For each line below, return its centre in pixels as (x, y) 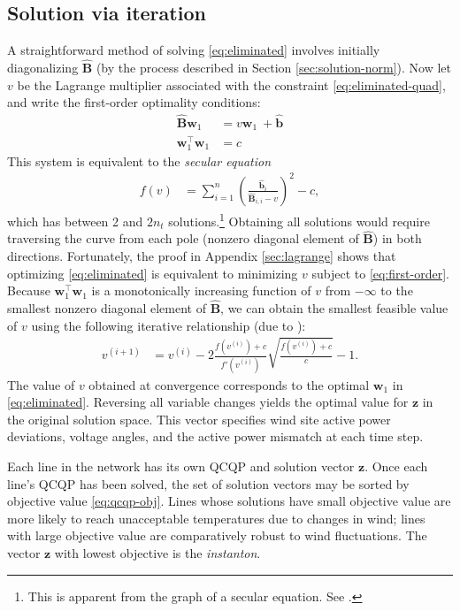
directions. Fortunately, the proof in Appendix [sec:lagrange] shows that (202, 255)
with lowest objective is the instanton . (157, 552)
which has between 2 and (75, 221)
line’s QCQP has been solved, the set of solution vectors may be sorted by (208, 483)
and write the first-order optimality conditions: (134, 102)
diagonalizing (43, 68)
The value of (41, 384)
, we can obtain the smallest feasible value (334, 307)
